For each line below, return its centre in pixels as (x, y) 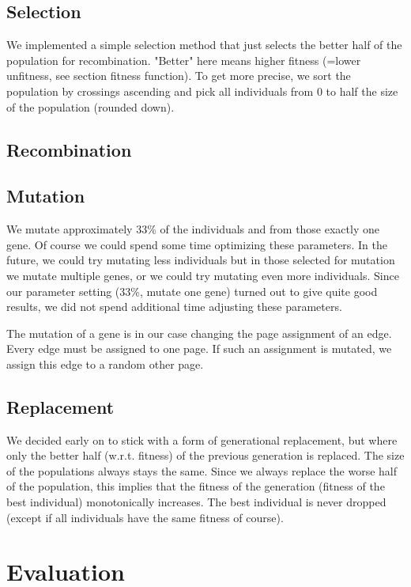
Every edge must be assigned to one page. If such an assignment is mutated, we (199, 348)
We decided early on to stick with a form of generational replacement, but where (202, 439)
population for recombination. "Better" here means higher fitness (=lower (184, 60)
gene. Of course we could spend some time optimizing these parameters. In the (197, 244)
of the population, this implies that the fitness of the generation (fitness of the (196, 486)
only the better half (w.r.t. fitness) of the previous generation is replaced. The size (205, 455)
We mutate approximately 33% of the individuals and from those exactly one (193, 229)
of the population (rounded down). (90, 106)
